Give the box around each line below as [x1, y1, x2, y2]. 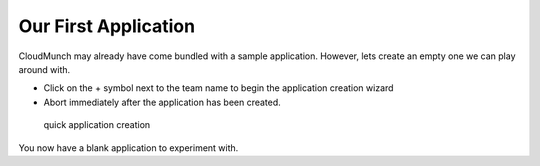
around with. [18, 63, 71, 75]
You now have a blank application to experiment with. [18, 141, 239, 154]
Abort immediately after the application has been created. [43, 96, 282, 108]
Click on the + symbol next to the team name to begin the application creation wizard [43, 82, 394, 94]
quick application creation [43, 119, 151, 131]
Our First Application [18, 15, 195, 37]
